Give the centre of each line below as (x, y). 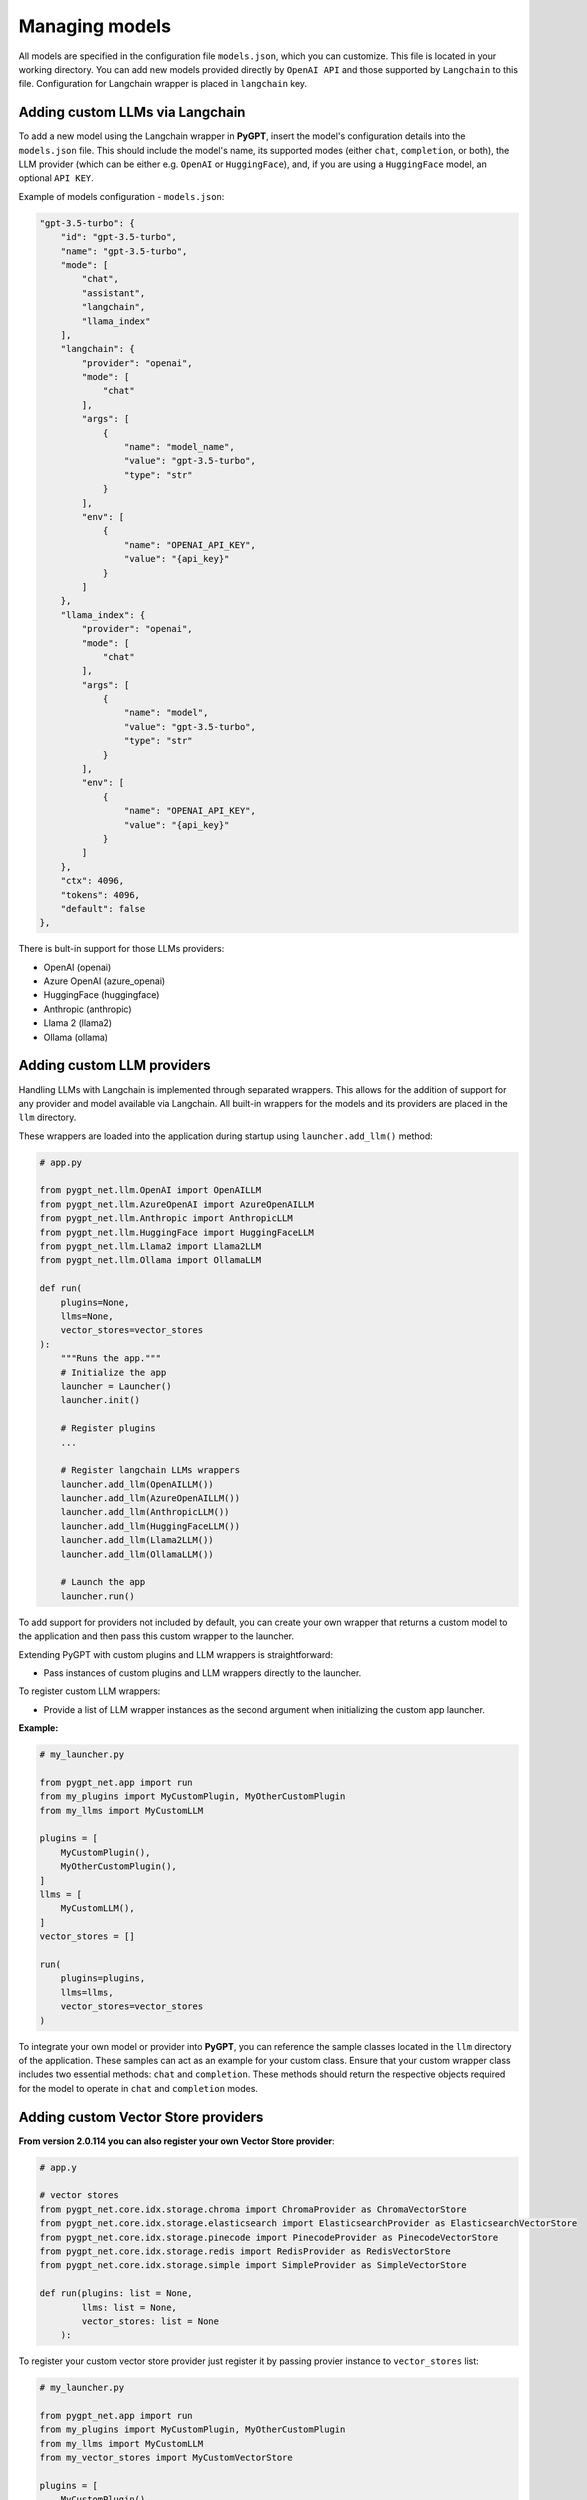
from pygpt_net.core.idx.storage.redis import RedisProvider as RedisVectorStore (245, 2251)
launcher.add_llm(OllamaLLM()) (137, 1554)
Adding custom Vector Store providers (141, 2116)
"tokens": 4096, (100, 894)
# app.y (58, 2167)
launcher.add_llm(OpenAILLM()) (137, 1484)
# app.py (61, 1162)
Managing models (95, 26)
